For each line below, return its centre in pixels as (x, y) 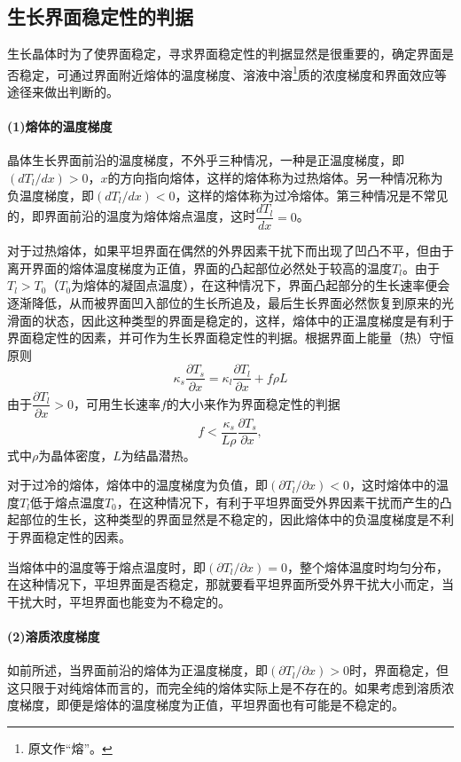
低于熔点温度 (67, 502)
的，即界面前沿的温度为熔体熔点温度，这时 (131, 216)
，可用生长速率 (117, 403)
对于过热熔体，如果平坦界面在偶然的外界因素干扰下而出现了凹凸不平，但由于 (230, 251)
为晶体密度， (76, 455)
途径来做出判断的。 (63, 92)
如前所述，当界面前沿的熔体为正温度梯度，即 (137, 670)
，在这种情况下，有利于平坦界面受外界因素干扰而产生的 (278, 502)
